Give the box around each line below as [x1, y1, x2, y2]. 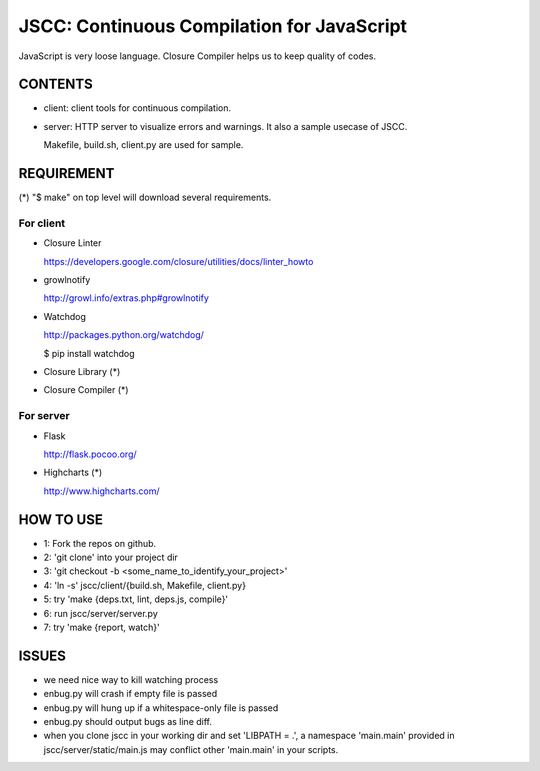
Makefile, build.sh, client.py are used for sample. [43, 139, 244, 151]
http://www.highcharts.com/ [43, 485, 160, 497]
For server [18, 409, 70, 423]
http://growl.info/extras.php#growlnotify [43, 292, 210, 304]
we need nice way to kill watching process [43, 673, 219, 685]
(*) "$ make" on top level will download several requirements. [18, 191, 272, 204]
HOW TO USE [18, 511, 104, 528]
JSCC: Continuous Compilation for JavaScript [18, 15, 408, 37]
